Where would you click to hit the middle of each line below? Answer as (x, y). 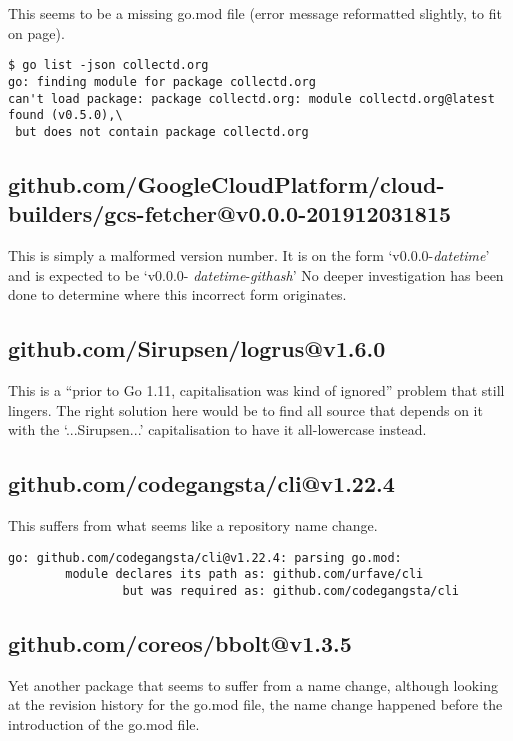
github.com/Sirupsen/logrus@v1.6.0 (197, 348)
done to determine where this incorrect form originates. (177, 294)
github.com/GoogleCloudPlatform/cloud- (226, 183)
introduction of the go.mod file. (104, 723)
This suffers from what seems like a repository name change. (193, 525)
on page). (36, 32)
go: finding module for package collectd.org (162, 81)
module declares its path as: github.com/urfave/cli (244, 574)
